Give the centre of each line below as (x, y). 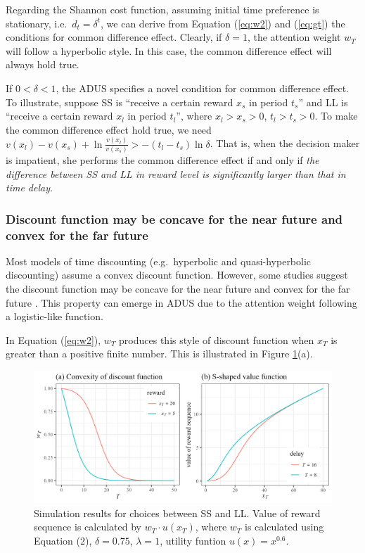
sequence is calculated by (88, 527)
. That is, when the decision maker (285, 143)
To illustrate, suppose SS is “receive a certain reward (120, 102)
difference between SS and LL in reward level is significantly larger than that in (176, 173)
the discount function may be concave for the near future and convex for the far (178, 289)
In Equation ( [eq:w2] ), (53, 339)
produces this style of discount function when (217, 339)
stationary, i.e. (37, 23)
